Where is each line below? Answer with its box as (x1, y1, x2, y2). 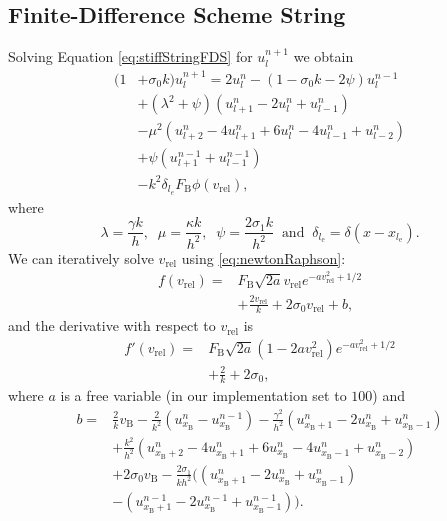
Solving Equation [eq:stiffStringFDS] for (8, 46, 253, 67)
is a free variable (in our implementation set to (60, 385, 347, 406)
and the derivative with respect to (8, 315, 216, 336)
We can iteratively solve (8, 247, 154, 268)
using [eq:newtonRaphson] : (181, 247, 346, 268)
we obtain (293, 46, 354, 67)
